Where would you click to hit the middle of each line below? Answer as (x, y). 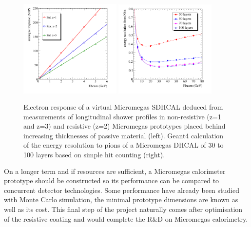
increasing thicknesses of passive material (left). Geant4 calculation (124, 135)
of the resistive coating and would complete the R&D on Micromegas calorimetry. (126, 218)
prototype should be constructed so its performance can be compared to (112, 180)
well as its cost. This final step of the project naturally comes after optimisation (123, 209)
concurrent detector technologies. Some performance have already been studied (122, 190)
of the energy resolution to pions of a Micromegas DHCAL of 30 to (124, 145)
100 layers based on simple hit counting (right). (94, 155)
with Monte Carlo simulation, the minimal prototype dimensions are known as (121, 199)
